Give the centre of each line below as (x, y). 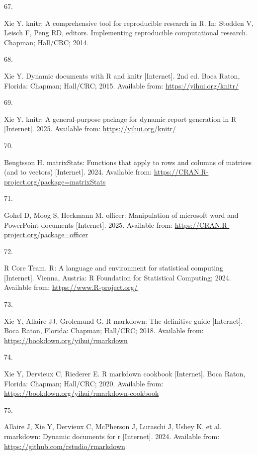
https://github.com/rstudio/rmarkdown (65, 446)
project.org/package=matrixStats (55, 181)
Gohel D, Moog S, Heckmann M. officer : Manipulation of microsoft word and (121, 215)
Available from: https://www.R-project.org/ (71, 287)
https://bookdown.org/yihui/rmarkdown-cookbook (82, 393)
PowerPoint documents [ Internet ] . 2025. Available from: (88, 225)
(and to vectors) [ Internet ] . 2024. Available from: (78, 172)
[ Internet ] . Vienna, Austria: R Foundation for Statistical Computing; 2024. (118, 277)
